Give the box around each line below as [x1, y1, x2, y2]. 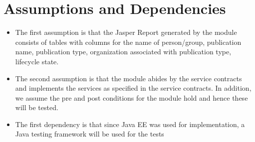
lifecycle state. [15, 56, 59, 66]
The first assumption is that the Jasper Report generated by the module [15, 27, 237, 37]
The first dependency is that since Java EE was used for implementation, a [15, 119, 245, 129]
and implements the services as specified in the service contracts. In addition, [15, 83, 252, 93]
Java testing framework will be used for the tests [15, 129, 164, 139]
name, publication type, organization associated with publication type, [15, 46, 232, 57]
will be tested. [15, 102, 58, 113]
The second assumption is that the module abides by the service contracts [15, 73, 242, 83]
